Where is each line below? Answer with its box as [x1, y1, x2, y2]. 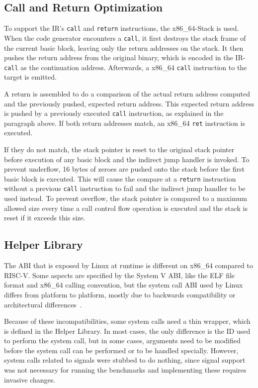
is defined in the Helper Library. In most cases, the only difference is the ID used [4, 325, 251, 336]
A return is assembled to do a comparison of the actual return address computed [4, 88, 250, 98]
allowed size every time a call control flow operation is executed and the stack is [4, 202, 248, 213]
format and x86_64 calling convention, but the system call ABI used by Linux [4, 280, 243, 290]
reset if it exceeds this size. [4, 212, 86, 223]
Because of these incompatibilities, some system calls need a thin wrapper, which [4, 316, 251, 326]
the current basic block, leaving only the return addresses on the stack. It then [4, 42, 244, 53]
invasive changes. [4, 374, 56, 385]
